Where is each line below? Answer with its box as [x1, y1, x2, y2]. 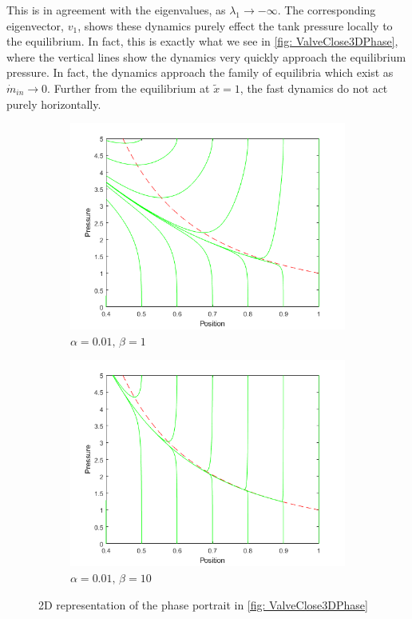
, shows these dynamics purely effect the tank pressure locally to [77, 17, 393, 34]
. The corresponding [277, 2, 376, 18]
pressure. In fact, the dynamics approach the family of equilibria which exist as [6, 64, 394, 81]
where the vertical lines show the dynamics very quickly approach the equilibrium [6, 48, 406, 65]
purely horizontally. [6, 95, 101, 112]
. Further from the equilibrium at [47, 79, 210, 96]
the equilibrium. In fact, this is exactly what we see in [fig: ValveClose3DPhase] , [6, 33, 398, 50]
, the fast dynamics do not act [240, 79, 388, 96]
